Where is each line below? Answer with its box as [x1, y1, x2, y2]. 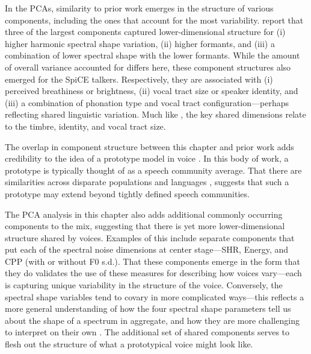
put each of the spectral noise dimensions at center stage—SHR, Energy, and [5, 243, 289, 256]
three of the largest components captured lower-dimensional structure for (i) [5, 25, 286, 38]
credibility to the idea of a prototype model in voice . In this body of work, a [5, 152, 289, 165]
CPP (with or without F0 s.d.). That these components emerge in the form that [5, 254, 300, 267]
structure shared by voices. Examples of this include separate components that [5, 231, 295, 244]
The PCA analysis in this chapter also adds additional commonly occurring [5, 207, 283, 220]
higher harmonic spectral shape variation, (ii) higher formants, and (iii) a [5, 37, 275, 49]
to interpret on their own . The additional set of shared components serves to [5, 326, 290, 338]
